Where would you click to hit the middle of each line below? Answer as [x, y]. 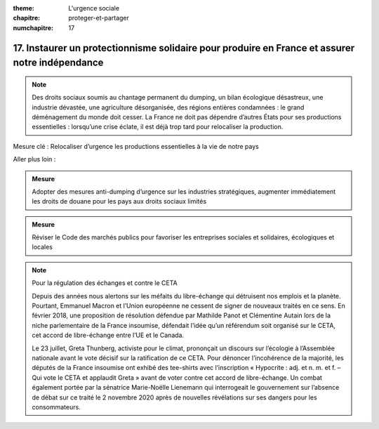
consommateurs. [56, 407]
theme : [24, 8]
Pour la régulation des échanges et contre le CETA [105, 283]
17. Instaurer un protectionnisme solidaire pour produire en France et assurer [184, 48]
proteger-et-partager [99, 18]
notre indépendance [58, 63]
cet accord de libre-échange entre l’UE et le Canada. [108, 335]
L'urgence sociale [94, 8]
